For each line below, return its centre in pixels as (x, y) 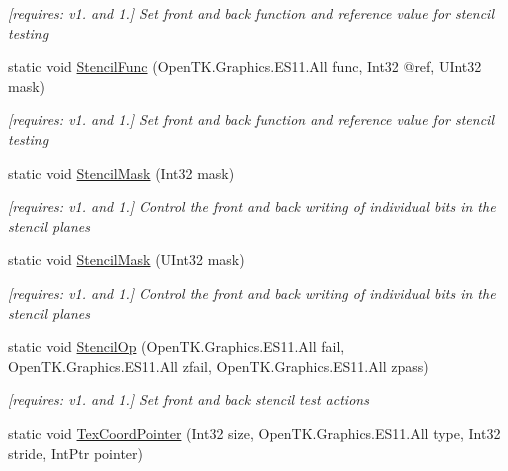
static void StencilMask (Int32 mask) (121, 172)
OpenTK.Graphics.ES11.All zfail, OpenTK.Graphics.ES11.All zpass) (218, 365)
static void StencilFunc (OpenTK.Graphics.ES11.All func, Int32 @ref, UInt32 (245, 66)
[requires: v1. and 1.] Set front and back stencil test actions (188, 399)
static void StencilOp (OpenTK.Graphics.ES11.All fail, (176, 346)
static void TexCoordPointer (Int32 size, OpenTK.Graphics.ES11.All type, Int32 (254, 432)
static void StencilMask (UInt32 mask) (126, 259)
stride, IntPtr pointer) (75, 452)
